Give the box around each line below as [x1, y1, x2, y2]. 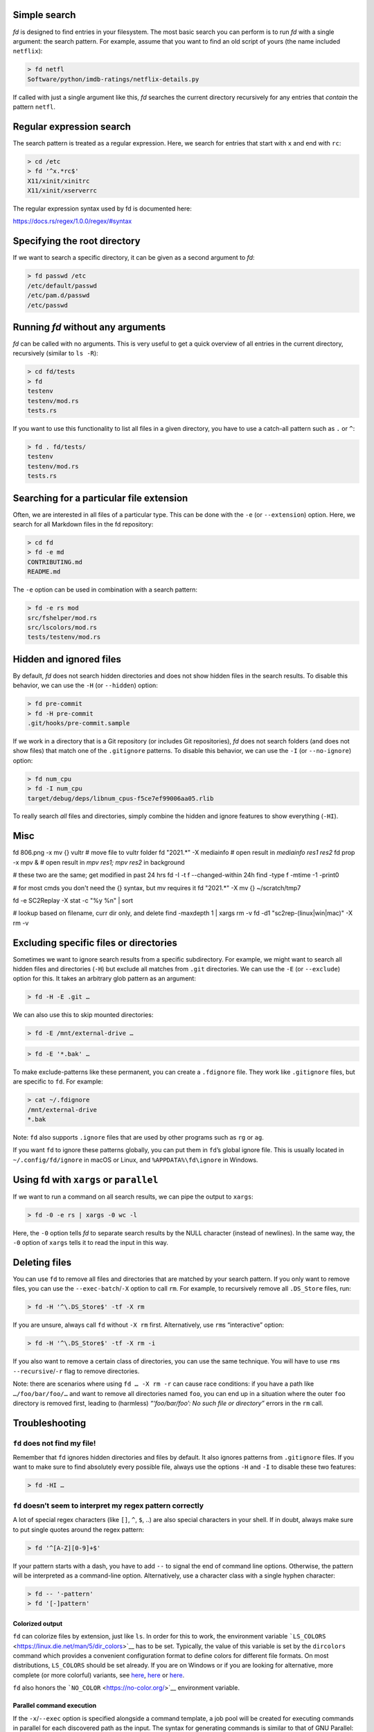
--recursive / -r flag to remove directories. [12, 1367, 140, 1375]
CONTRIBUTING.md [27, 558, 83, 566]
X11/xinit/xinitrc [27, 177, 90, 185]
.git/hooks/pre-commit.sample [27, 719, 130, 727]
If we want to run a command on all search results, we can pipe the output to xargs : [12, 1192, 254, 1201]
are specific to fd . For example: [12, 1077, 103, 1086]
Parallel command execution [12, 1702, 97, 1710]
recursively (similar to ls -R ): [12, 349, 98, 357]
